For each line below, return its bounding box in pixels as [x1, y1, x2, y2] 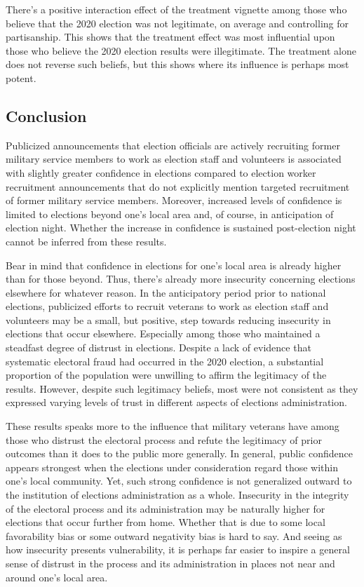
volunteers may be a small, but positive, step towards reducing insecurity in [6, 312, 331, 327]
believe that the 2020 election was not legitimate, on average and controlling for [6, 15, 349, 30]
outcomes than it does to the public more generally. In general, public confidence [6, 446, 353, 461]
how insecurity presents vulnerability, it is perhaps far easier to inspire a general [6, 542, 350, 557]
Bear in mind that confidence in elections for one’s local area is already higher [6, 257, 342, 272]
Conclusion [6, 104, 87, 126]
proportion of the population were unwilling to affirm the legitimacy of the [6, 367, 327, 382]
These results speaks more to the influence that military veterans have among [6, 419, 339, 433]
